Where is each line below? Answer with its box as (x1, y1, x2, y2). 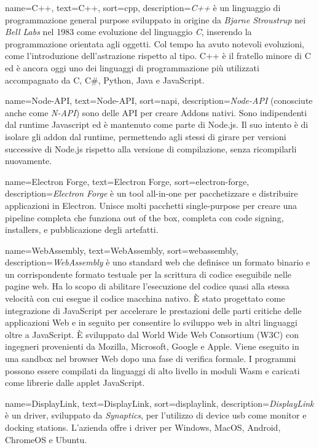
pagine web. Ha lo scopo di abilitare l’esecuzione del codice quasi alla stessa (5, 280, 289, 293)
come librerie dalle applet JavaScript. (5, 376, 145, 389)
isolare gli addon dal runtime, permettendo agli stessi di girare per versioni (5, 130, 286, 143)
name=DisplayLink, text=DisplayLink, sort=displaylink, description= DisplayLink (5, 396, 314, 409)
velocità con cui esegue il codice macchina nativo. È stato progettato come (5, 292, 285, 305)
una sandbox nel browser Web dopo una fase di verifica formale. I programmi (5, 352, 296, 365)
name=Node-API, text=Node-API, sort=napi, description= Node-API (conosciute (5, 94, 313, 107)
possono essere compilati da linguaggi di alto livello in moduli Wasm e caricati (5, 364, 300, 377)
